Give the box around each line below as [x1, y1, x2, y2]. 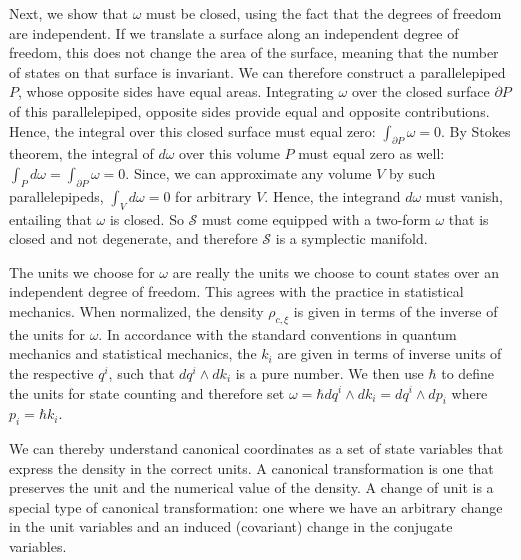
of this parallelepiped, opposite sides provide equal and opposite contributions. [9, 100, 490, 121]
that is [448, 208, 489, 229]
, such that [108, 362, 175, 383]
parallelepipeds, [9, 185, 104, 206]
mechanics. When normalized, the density [9, 300, 264, 321]
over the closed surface [351, 81, 490, 102]
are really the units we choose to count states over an [172, 261, 499, 282]
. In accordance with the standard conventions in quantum [98, 323, 457, 344]
